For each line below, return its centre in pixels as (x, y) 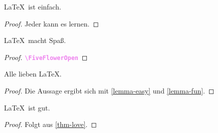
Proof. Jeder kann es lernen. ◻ (52, 23)
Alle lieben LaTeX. (33, 74)
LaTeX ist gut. (27, 107)
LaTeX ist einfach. (33, 6)
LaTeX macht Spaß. (35, 40)
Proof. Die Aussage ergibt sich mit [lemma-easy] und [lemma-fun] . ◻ (109, 91)
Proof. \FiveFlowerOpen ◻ (46, 57)
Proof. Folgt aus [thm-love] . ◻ (51, 124)
